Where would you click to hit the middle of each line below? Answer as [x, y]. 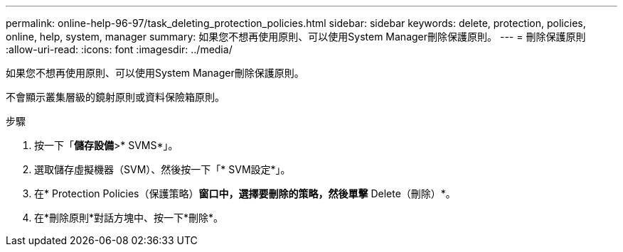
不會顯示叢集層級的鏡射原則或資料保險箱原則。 [115, 97]
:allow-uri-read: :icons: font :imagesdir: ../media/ [119, 49]
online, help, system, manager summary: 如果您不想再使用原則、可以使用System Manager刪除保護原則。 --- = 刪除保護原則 [296, 37]
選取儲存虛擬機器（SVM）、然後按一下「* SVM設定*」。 [163, 169]
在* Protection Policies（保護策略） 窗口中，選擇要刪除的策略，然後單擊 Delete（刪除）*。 [245, 193]
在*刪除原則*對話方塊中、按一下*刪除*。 [129, 218]
